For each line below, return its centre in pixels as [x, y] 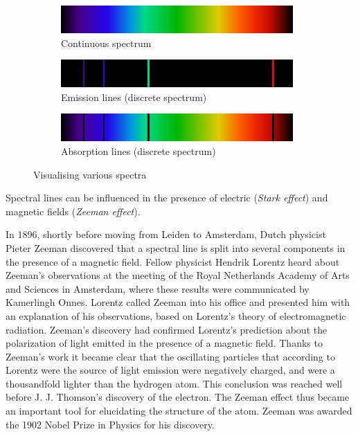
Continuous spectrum [106, 43]
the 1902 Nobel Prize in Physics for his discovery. [110, 424]
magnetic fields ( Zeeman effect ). [73, 211]
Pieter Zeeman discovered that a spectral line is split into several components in [176, 247]
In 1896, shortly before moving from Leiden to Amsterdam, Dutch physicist [166, 234]
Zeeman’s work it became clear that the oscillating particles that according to [170, 356]
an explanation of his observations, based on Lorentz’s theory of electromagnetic [176, 315]
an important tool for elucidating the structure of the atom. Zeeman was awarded [179, 411]
